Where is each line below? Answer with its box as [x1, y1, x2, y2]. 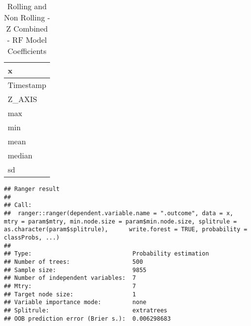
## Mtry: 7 [4, 282, 136, 290]
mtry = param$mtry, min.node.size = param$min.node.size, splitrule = [4, 218, 237, 225]
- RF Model [7, 34, 47, 45]
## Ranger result [4, 186, 60, 192]
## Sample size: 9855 [4, 266, 147, 274]
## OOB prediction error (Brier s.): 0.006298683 [4, 315, 171, 322]
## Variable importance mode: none [4, 299, 147, 306]
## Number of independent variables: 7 [4, 275, 136, 282]
